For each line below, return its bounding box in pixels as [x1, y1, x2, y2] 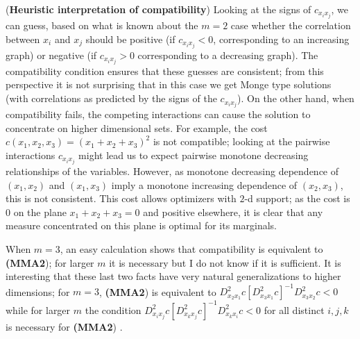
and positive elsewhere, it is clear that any [143, 204, 323, 219]
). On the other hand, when [237, 91, 354, 106]
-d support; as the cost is [244, 191, 350, 206]
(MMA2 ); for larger [6, 255, 94, 270]
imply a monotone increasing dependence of [111, 177, 298, 192]
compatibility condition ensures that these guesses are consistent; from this [6, 63, 324, 78]
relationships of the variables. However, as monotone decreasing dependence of [6, 164, 339, 179]
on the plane [13, 204, 67, 219]
